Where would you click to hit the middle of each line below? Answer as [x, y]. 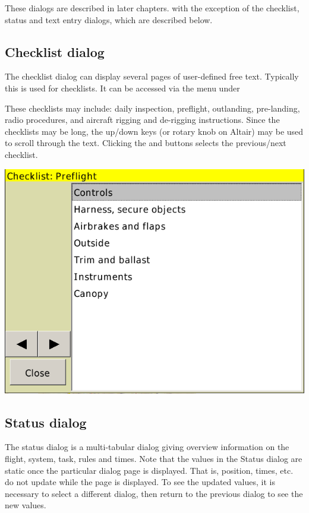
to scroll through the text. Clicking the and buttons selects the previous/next [146, 143]
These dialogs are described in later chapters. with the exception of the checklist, [152, 8]
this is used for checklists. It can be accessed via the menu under [122, 88]
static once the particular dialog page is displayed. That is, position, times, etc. [149, 470]
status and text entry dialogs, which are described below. [109, 19]
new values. [26, 505]
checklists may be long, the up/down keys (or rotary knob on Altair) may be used [154, 131]
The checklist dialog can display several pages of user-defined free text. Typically [152, 76]
